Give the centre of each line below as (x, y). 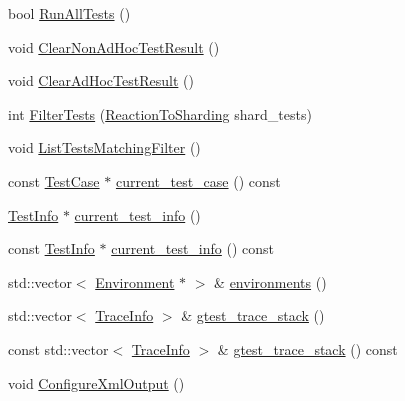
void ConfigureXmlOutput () (96, 382)
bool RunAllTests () (69, 13)
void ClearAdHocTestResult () (101, 80)
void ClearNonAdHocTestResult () (114, 46)
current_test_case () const (198, 180)
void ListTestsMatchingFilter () (104, 147)
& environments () (270, 281)
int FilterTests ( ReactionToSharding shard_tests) (160, 113)
